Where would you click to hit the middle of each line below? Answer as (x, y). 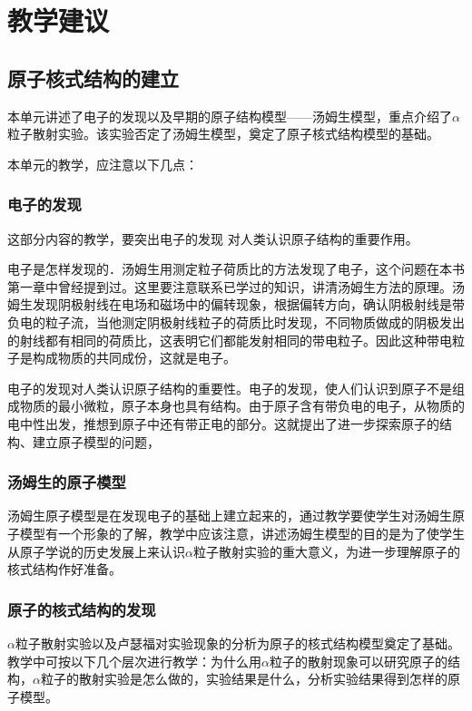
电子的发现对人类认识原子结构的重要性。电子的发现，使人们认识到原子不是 (230, 388)
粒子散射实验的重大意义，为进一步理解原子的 (326, 551)
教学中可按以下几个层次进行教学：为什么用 (134, 661)
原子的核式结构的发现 (82, 609)
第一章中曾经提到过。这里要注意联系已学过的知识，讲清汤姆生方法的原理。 (230, 286)
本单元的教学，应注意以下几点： (103, 164)
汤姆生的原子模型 (67, 482)
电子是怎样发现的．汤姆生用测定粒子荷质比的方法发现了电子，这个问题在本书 (236, 269)
